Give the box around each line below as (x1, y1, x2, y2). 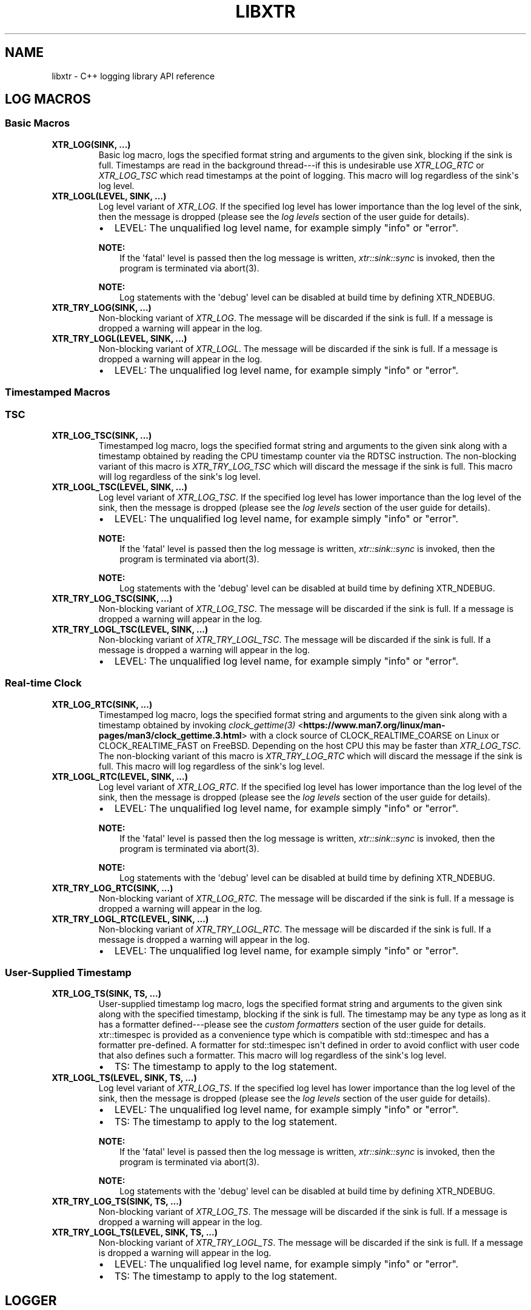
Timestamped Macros (5, 386, 110, 399)
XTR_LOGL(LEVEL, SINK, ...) (52, 190, 167, 201)
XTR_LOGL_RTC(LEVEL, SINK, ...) (52, 771, 188, 782)
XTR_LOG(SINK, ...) (52, 139, 131, 150)
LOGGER (5, 1292, 57, 1308)
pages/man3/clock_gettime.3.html (98, 730, 242, 740)
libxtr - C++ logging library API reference (52, 70, 215, 81)
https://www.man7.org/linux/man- (303, 719, 446, 730)
